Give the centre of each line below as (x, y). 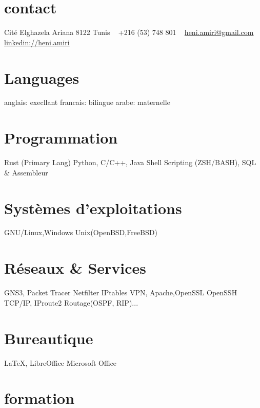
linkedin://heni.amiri (37, 42)
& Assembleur (26, 172)
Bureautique (49, 338)
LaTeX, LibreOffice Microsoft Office (61, 362)
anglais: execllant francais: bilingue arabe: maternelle (87, 102)
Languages (42, 77)
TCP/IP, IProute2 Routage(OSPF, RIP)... (71, 302)
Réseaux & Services (75, 268)
